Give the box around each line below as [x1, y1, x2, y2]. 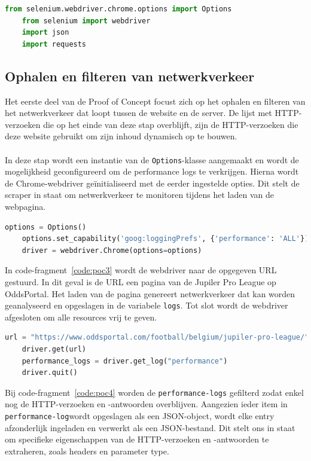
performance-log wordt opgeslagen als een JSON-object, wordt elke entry [5, 410, 275, 422]
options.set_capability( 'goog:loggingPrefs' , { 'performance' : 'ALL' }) [22, 234, 309, 243]
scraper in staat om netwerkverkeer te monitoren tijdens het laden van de [5, 188, 274, 201]
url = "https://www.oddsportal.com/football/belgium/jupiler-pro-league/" [5, 333, 309, 342]
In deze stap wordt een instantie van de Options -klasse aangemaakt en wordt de [5, 153, 299, 166]
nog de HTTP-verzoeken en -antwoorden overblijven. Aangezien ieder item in [5, 398, 288, 410]
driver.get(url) [22, 344, 87, 353]
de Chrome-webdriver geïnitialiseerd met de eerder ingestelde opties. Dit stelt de [5, 176, 300, 189]
